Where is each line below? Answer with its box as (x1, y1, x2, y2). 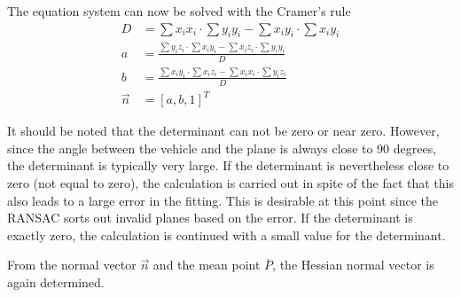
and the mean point (152, 255, 261, 274)
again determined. (7, 272, 105, 291)
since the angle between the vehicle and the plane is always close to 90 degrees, (7, 138, 437, 157)
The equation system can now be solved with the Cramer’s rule (7, 2, 351, 20)
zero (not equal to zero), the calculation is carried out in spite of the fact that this (7, 173, 454, 191)
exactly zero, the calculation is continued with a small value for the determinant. (7, 225, 446, 244)
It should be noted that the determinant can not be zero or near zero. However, (7, 121, 440, 140)
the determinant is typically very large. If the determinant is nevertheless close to (7, 156, 449, 175)
